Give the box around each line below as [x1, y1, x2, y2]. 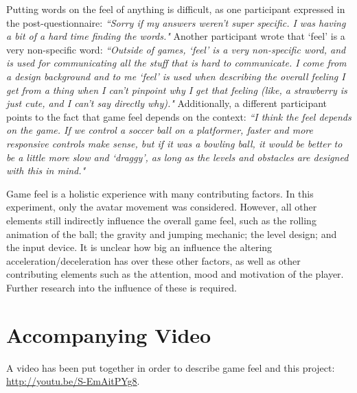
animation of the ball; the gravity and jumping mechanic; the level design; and [6, 226, 337, 241]
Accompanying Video [6, 320, 211, 348]
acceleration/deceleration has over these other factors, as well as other [6, 253, 301, 267]
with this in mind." [6, 163, 86, 178]
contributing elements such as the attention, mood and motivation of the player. [6, 267, 344, 281]
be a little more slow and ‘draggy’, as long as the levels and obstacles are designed [6, 150, 349, 164]
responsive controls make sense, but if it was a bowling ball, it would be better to [6, 136, 343, 150]
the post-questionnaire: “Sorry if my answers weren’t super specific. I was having [6, 15, 346, 29]
